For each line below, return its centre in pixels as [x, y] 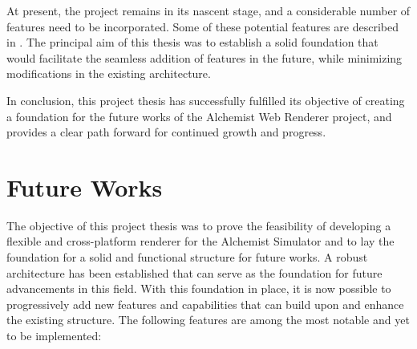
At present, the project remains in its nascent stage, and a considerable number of [208, 10]
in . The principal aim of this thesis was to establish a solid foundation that [192, 42]
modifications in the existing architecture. [109, 73]
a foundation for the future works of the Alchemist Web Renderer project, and [199, 116]
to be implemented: [54, 336]
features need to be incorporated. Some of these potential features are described [202, 26]
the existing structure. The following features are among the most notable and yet [208, 320]
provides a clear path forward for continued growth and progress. [166, 132]
